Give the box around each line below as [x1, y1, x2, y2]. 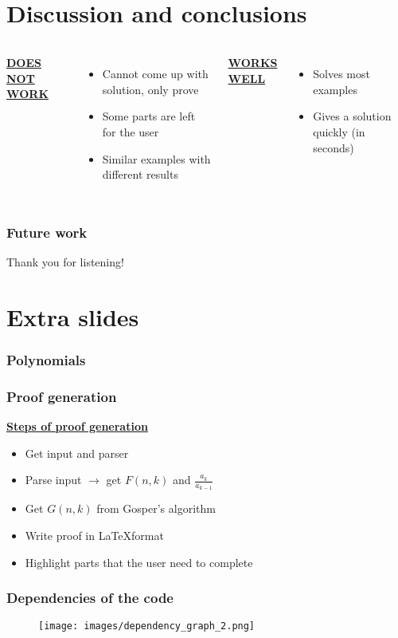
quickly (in [313, 123, 365, 140]
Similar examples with [102, 150, 211, 167]
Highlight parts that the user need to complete [25, 553, 253, 570]
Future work [6, 222, 88, 242]
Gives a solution [313, 108, 392, 124]
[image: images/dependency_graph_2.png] [38, 620, 256, 632]
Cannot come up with [102, 65, 209, 82]
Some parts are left [102, 108, 196, 124]
